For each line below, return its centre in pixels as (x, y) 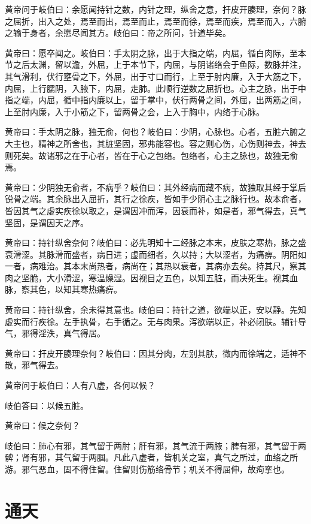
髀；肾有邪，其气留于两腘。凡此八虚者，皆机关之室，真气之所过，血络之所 (151, 457)
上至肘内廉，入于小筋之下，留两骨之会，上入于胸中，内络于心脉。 (135, 111)
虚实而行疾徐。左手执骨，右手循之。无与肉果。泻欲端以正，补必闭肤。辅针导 (155, 321)
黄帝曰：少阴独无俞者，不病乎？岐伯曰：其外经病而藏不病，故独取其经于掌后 (155, 187)
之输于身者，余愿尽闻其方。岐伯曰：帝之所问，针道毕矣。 (118, 33)
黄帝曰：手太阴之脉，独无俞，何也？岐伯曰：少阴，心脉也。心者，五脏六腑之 (155, 132)
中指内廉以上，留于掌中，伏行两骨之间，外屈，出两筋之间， (189, 100)
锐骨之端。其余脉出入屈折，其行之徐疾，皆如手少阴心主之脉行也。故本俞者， (155, 199)
